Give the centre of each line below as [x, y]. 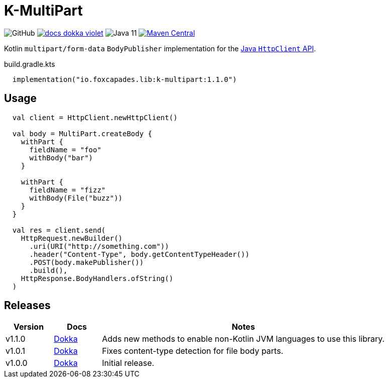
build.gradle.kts [30, 64]
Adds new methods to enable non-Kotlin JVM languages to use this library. [243, 339]
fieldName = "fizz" [68, 190]
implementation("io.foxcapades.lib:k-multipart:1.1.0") [124, 79]
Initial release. [128, 363]
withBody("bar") [61, 158]
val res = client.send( [59, 230]
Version [29, 327]
